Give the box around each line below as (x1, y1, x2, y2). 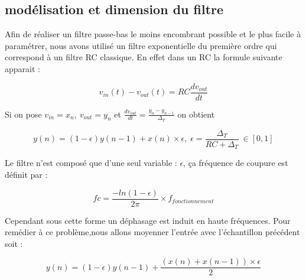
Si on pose (5, 108, 42, 120)
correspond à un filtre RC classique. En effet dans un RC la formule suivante (5, 51, 282, 63)
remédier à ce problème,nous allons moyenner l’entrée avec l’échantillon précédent (5, 226, 300, 238)
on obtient (177, 108, 215, 120)
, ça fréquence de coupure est (183, 157, 288, 169)
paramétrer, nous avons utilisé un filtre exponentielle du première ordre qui (5, 39, 277, 51)
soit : (5, 237, 23, 249)
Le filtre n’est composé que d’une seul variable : (5, 157, 177, 169)
